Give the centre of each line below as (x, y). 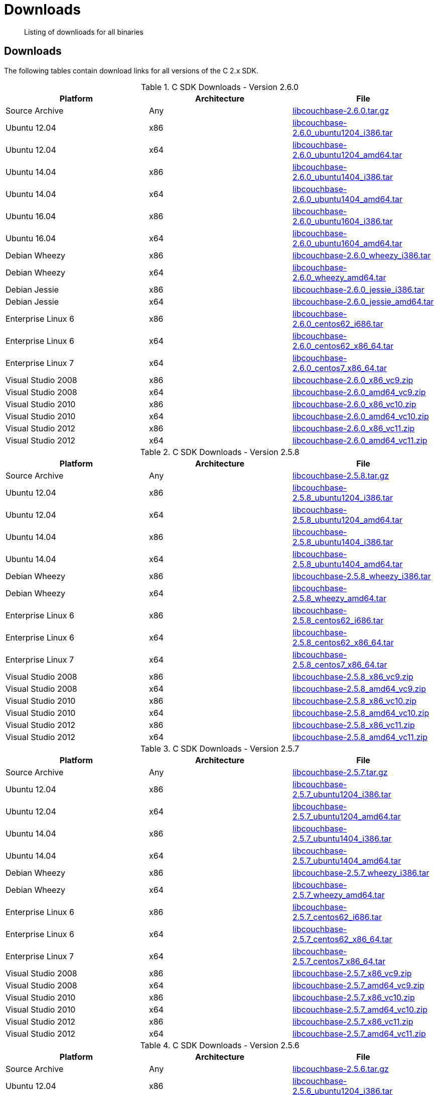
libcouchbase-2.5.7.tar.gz (340, 772)
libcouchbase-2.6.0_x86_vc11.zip (353, 428)
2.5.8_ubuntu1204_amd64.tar (347, 520)
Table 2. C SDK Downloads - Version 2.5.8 (220, 452)
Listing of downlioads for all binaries (84, 32)
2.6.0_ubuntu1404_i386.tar (343, 177)
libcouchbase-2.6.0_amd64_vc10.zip (360, 416)
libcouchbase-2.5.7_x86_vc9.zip (352, 973)
